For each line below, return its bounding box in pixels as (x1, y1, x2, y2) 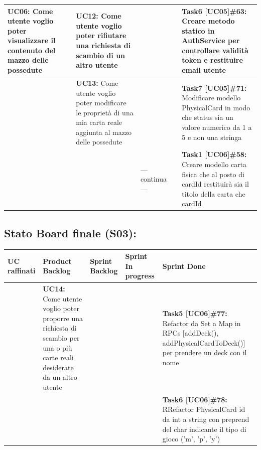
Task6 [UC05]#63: (182, 6, 247, 16)
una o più (43, 342, 72, 353)
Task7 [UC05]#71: (182, 82, 247, 93)
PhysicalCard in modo (182, 102, 250, 112)
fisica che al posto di (182, 169, 244, 179)
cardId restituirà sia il (182, 179, 249, 189)
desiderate (43, 362, 74, 372)
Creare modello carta (182, 159, 247, 169)
